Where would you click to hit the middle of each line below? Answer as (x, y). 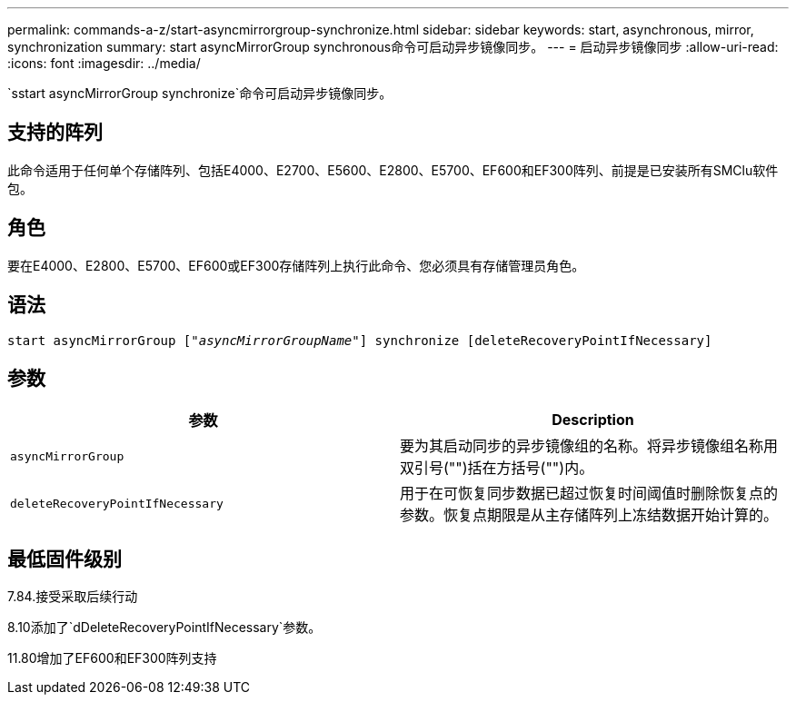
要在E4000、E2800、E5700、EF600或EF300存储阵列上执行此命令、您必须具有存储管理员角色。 (296, 265)
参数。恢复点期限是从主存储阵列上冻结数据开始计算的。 (589, 515)
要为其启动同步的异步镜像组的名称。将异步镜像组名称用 (589, 446)
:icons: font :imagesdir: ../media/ (104, 63)
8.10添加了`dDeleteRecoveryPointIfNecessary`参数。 (164, 628)
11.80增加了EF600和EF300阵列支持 (112, 658)
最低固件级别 (65, 559)
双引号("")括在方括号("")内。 (497, 468)
